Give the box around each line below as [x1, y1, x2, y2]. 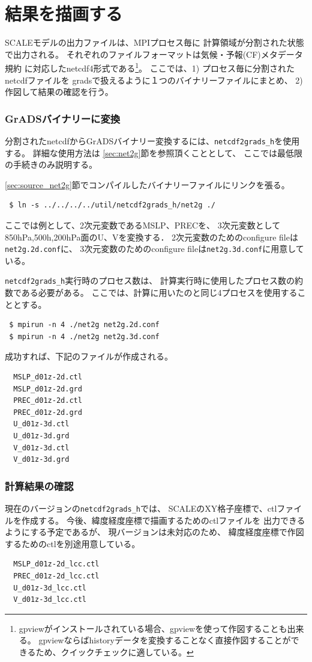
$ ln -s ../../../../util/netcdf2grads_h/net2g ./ [9, 201, 215, 210]
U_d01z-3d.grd [13, 432, 70, 441]
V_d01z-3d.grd [13, 455, 70, 464]
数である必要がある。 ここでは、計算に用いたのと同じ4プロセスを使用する [5, 286, 298, 299]
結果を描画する [5, 1, 123, 26]
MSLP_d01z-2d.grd [13, 384, 82, 393]
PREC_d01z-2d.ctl [13, 396, 82, 405]
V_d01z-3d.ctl [13, 443, 70, 452]
